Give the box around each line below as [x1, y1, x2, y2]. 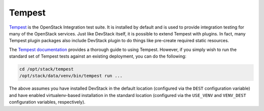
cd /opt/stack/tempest [19, 66, 74, 72]
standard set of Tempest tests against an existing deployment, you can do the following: [9, 53, 187, 59]
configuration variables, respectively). [9, 99, 86, 105]
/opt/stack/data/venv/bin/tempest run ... [19, 73, 123, 79]
